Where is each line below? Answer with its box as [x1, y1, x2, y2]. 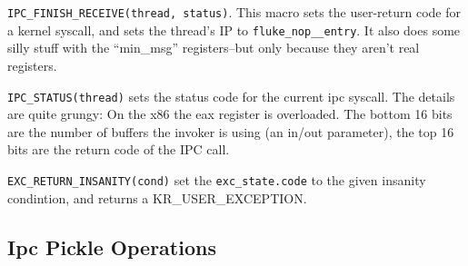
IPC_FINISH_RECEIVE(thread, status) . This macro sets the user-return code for [7, 3, 461, 21]
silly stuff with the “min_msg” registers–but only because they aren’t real [7, 38, 420, 57]
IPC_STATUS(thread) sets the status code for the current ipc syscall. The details [7, 86, 455, 105]
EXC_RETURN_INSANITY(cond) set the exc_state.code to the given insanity [7, 170, 426, 189]
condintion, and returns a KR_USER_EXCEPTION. [7, 188, 307, 207]
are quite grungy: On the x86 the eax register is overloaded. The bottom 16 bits [7, 104, 453, 123]
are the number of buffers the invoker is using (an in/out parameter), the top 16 [7, 122, 454, 141]
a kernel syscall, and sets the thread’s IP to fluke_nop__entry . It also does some [7, 20, 461, 39]
